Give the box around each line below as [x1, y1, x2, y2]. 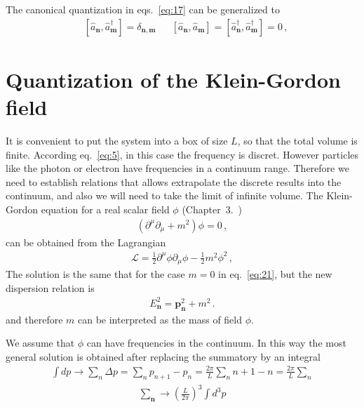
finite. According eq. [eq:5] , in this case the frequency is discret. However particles [6, 147, 359, 161]
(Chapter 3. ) [182, 201, 242, 216]
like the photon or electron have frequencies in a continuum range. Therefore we [6, 161, 349, 175]
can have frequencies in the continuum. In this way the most [86, 335, 346, 350]
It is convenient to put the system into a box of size [6, 133, 228, 147]
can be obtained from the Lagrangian [6, 234, 166, 249]
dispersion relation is [6, 280, 95, 295]
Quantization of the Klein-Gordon [6, 65, 341, 93]
